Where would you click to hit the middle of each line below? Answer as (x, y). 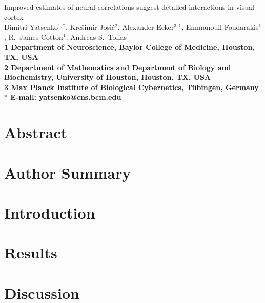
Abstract (36, 132)
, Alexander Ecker (146, 27)
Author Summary (68, 172)
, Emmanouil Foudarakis (220, 27)
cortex (14, 17)
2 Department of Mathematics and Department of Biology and (118, 67)
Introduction (50, 212)
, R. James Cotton (34, 37)
